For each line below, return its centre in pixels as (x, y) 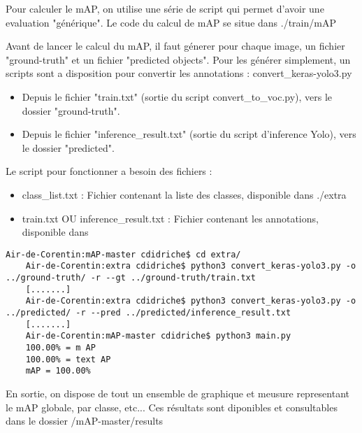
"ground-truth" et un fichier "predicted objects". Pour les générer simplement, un (178, 59)
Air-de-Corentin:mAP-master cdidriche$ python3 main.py (158, 336)
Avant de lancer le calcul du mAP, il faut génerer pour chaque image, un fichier (175, 46)
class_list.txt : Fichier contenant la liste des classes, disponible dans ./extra (184, 194)
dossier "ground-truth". (71, 110)
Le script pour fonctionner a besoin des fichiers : (109, 171)
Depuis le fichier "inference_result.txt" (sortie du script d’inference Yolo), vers (189, 134)
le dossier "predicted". (68, 147)
